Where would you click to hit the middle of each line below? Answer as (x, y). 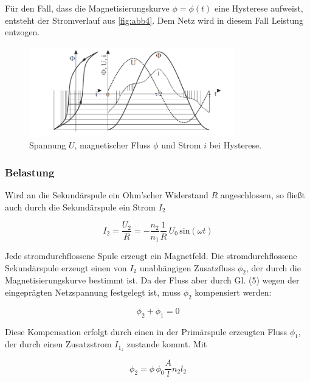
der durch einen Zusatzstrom (58, 344)
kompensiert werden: (233, 292)
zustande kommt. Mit (167, 344)
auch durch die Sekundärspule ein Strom (80, 207)
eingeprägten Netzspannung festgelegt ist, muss (93, 292)
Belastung (30, 172)
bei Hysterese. (236, 145)
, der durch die (273, 267)
